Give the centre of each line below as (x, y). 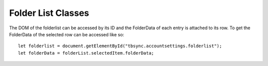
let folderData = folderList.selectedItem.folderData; (86, 53)
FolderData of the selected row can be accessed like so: (67, 34)
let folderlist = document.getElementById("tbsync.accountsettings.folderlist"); (120, 46)
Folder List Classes (49, 13)
